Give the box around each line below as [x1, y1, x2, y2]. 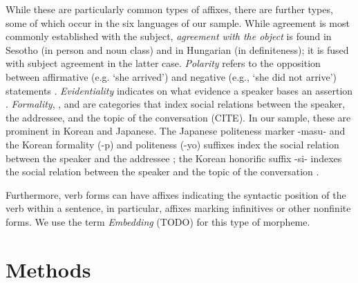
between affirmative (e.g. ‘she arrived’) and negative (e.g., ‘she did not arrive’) [6, 69, 337, 84]
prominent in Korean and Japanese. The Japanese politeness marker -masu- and [6, 124, 346, 138]
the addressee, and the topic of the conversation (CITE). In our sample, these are [6, 110, 351, 124]
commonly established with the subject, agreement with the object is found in [6, 29, 332, 43]
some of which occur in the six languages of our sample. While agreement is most [6, 15, 350, 30]
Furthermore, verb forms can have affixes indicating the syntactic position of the [6, 187, 346, 202]
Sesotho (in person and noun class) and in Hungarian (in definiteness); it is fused [6, 42, 349, 57]
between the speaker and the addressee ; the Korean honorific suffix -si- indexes [6, 150, 342, 165]
